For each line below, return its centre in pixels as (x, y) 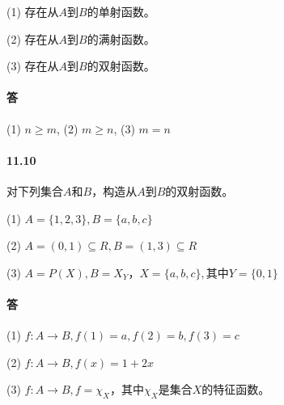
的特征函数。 (236, 389)
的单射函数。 (121, 11)
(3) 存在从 (33, 66)
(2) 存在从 (33, 38)
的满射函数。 (121, 38)
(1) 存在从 (33, 11)
